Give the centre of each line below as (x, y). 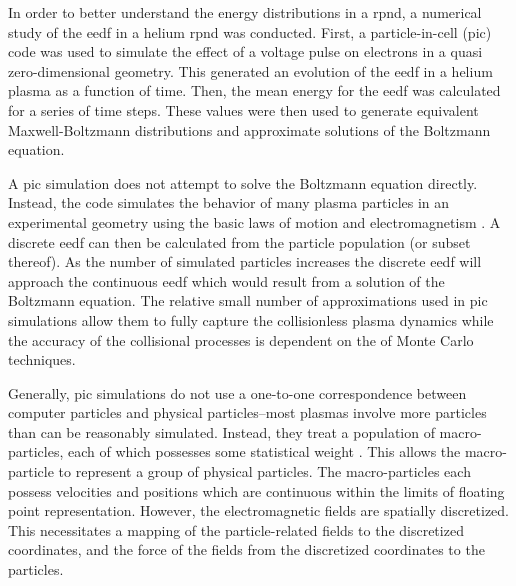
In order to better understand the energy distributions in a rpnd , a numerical (245, 12)
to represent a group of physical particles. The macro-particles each (264, 471)
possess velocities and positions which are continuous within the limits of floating (256, 490)
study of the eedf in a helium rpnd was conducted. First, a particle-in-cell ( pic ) (250, 31)
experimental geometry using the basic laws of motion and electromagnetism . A (254, 221)
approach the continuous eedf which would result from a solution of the (226, 280)
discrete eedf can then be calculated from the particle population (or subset (239, 241)
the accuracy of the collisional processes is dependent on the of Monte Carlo (241, 339)
